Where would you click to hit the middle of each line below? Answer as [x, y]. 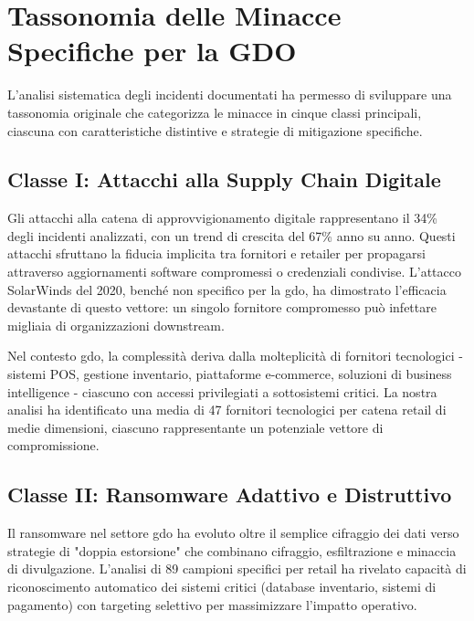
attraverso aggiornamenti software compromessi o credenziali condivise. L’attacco [234, 272]
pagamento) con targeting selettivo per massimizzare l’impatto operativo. [212, 604]
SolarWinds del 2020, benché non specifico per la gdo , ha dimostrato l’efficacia [227, 289]
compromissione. [53, 445]
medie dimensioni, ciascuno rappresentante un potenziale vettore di [195, 427]
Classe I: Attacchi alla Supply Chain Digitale [224, 179]
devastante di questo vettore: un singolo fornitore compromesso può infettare [222, 307]
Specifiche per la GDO [152, 51]
